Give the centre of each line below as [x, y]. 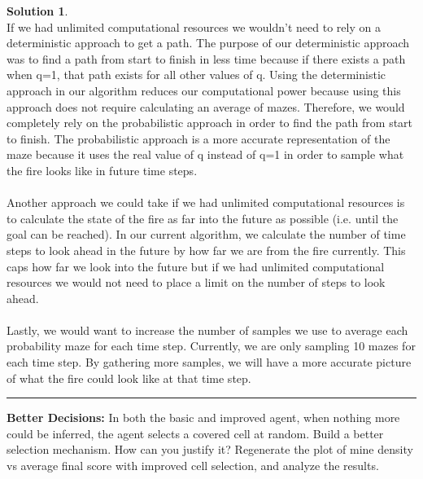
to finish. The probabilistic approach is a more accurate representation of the [198, 138]
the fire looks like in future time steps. [102, 170]
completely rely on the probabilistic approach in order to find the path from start [210, 123]
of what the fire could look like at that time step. [129, 378]
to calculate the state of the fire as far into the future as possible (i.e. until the [203, 218]
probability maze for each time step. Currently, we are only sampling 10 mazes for [211, 346]
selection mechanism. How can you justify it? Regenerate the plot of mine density [210, 449]
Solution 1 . [37, 11]
